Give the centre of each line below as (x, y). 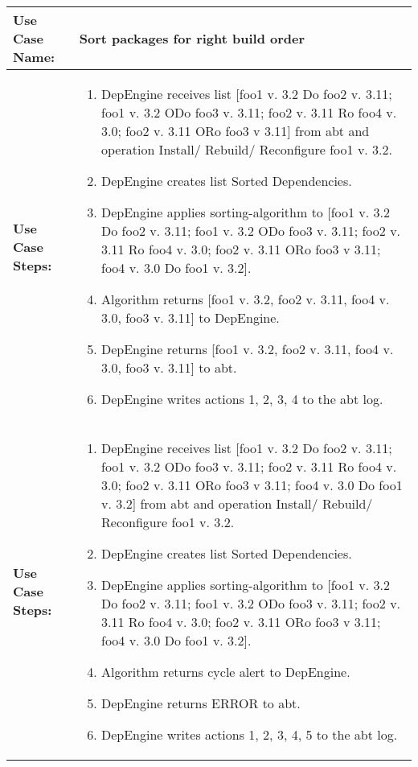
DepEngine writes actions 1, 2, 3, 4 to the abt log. (242, 399)
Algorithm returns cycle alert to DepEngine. (226, 672)
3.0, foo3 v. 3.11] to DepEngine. (191, 318)
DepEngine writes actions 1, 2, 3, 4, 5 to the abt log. (250, 734)
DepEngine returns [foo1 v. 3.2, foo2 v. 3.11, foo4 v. (248, 349)
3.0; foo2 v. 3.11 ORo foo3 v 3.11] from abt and (236, 131)
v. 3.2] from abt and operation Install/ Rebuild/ (237, 503)
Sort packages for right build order (192, 38)
